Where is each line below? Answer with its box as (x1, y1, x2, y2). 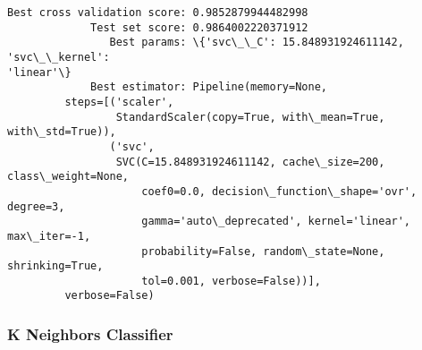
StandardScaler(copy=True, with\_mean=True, (115, 110, 385, 124)
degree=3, (7, 200, 65, 213)
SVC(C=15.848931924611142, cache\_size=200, (115, 155, 385, 168)
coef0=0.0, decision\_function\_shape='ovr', (141, 184, 418, 198)
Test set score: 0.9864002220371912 (90, 21, 308, 34)
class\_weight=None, (7, 170, 130, 184)
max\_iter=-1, (7, 229, 91, 243)
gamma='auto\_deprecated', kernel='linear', (141, 215, 411, 228)
